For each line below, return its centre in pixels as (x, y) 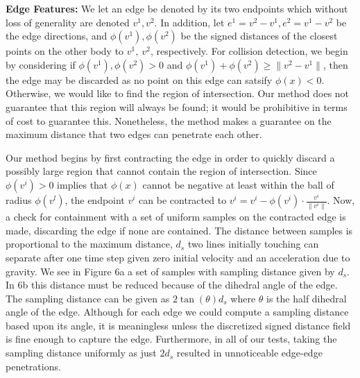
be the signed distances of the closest (259, 36)
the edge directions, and (57, 36)
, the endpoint (95, 200)
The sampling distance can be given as (88, 298)
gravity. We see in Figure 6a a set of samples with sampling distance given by (170, 271)
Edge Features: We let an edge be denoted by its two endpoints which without (177, 8)
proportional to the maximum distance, (89, 244)
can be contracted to (183, 200)
